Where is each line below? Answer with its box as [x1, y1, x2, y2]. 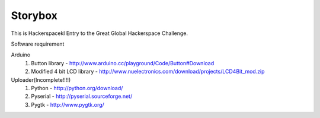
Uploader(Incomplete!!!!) [11, 76, 71, 83]
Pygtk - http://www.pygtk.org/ [31, 101, 105, 108]
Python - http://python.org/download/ [31, 84, 123, 91]
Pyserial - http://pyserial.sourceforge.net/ [31, 93, 133, 100]
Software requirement [11, 40, 65, 47]
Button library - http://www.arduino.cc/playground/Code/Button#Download [31, 59, 215, 66]
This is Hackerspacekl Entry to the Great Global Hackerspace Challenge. [11, 30, 188, 37]
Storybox [11, 9, 57, 22]
